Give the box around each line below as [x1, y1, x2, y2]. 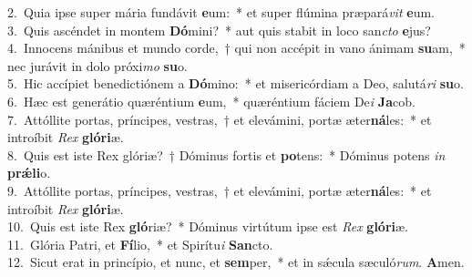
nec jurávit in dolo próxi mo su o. [7, 56, 188, 75]
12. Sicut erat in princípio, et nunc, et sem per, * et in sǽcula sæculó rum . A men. [7, 252, 465, 272]
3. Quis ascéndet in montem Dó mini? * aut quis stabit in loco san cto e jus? [7, 20, 431, 39]
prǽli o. [7, 163, 51, 182]
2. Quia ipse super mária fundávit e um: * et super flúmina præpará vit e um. [7, 3, 435, 21]
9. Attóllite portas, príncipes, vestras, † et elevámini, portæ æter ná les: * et [7, 180, 432, 200]
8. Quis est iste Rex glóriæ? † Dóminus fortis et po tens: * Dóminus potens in [7, 145, 446, 164]
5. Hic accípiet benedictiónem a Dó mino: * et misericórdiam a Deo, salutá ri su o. [7, 74, 464, 93]
